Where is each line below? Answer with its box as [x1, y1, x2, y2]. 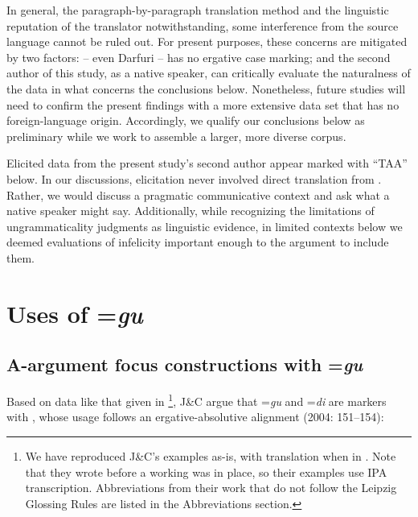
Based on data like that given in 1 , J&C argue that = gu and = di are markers [6, 391, 387, 409]
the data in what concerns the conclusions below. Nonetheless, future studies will [6, 80, 406, 97]
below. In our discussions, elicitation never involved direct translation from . [6, 170, 382, 187]
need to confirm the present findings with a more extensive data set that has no [6, 96, 400, 113]
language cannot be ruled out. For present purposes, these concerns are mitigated [6, 33, 408, 50]
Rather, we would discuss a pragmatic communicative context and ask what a [6, 186, 390, 203]
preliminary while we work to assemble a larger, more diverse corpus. [6, 127, 346, 144]
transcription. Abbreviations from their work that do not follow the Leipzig [25, 479, 397, 496]
